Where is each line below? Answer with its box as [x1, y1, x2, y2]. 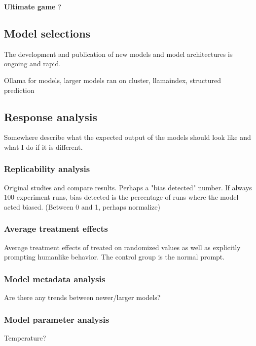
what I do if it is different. [4, 141, 83, 152]
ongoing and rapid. [4, 58, 61, 69]
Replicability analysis [4, 163, 90, 175]
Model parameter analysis [4, 313, 110, 325]
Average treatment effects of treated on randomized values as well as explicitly [4, 242, 241, 252]
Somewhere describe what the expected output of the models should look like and [4, 132, 251, 142]
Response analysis [4, 109, 98, 124]
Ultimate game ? [4, 1, 61, 11]
